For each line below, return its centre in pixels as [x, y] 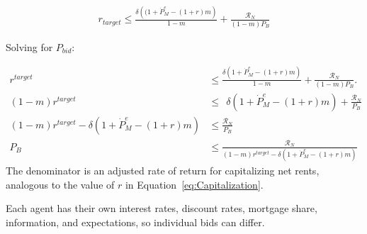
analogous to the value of [60, 184]
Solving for [29, 46]
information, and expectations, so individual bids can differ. [135, 222]
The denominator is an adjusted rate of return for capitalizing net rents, [163, 171]
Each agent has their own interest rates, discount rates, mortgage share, [162, 208]
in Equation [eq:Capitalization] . [194, 184]
